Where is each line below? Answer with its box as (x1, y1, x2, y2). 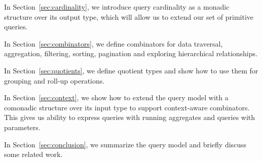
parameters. (4, 122, 41, 132)
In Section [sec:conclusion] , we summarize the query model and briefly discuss (4, 139, 247, 149)
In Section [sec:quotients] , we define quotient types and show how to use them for (4, 65, 258, 75)
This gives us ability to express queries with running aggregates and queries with (4, 112, 255, 123)
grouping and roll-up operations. (4, 75, 105, 86)
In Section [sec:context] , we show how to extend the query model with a (4, 92, 229, 103)
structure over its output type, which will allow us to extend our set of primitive (4, 11, 254, 22)
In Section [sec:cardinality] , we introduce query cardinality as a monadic (4, 2, 230, 12)
